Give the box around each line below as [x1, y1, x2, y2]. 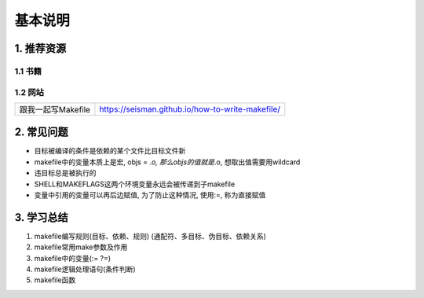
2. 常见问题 [14, 126, 68, 139]
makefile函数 [34, 275, 76, 285]
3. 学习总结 [14, 211, 68, 224]
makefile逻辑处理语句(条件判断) [34, 264, 136, 274]
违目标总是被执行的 [34, 168, 97, 178]
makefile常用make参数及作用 [34, 242, 128, 252]
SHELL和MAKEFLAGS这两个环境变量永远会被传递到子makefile [34, 179, 236, 189]
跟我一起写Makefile [19, 104, 90, 115]
